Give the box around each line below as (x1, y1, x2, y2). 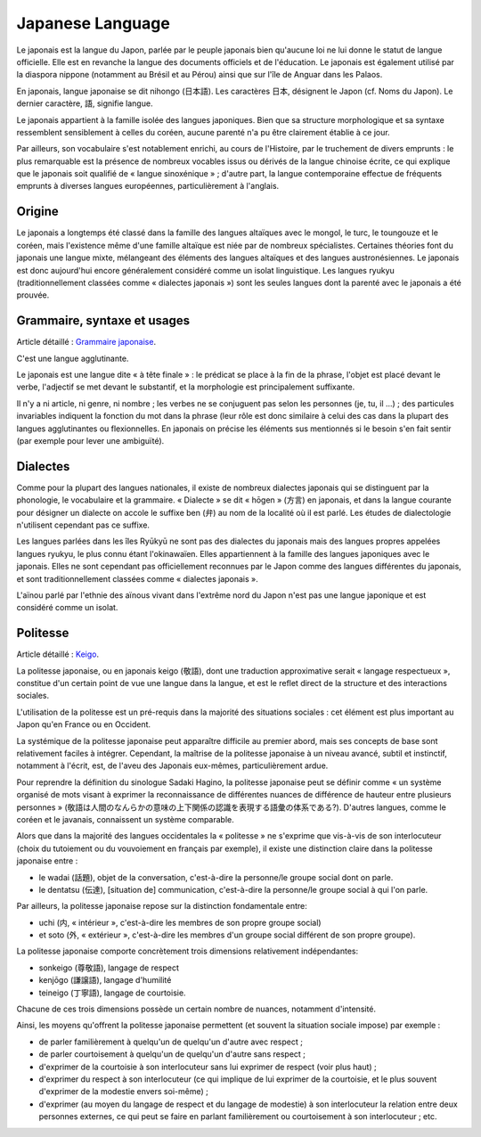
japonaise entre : (16, 855, 78, 866)
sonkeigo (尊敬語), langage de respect (38, 962, 180, 973)
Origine (16, 204, 60, 219)
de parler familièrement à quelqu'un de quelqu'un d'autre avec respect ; (38, 1036, 303, 1047)
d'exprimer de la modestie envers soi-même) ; (38, 1086, 208, 1097)
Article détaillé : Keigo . (16, 649, 100, 659)
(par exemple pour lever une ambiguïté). (16, 435, 165, 446)
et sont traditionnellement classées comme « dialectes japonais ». (16, 573, 258, 584)
